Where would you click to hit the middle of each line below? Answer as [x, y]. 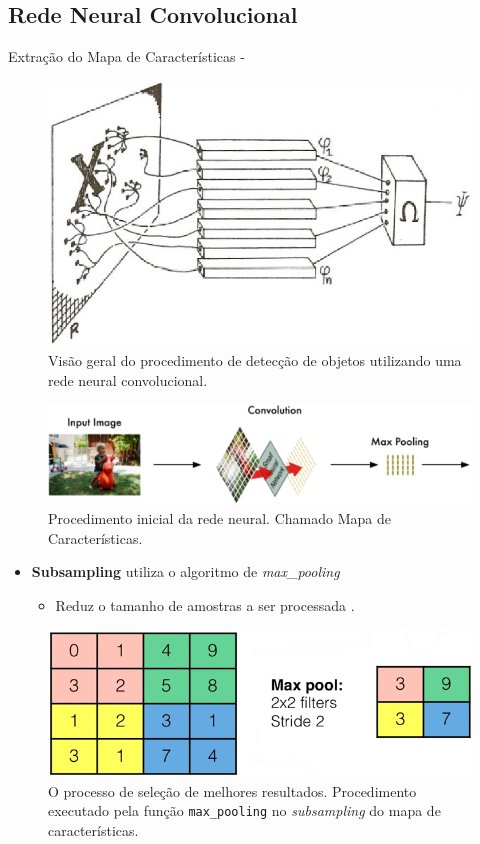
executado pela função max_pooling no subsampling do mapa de [244, 810]
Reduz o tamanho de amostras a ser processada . [205, 604]
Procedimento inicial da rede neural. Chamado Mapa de [219, 518]
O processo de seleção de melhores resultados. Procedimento [232, 790]
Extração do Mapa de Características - [126, 56]
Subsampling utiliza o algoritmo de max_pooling [185, 571]
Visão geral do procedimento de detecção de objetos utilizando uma [255, 360]
